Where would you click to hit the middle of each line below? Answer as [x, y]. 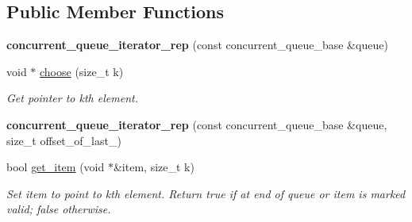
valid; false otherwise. [59, 209]
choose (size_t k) [82, 71]
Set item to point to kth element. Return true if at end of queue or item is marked [206, 193]
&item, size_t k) [154, 167]
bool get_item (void [56, 167]
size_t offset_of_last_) [64, 140]
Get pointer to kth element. [72, 98]
